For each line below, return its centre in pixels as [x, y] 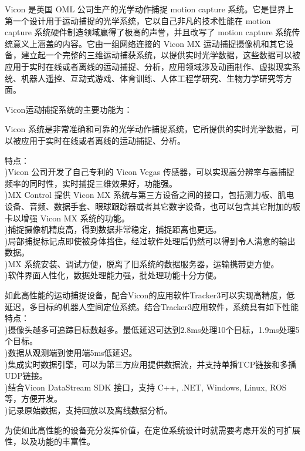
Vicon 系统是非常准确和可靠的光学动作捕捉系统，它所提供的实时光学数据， [148, 129]
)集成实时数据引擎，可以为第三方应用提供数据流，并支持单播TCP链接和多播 [151, 364]
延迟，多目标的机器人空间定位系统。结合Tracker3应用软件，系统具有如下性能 [152, 306]
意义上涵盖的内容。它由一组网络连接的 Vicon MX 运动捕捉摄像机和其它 [149, 43]
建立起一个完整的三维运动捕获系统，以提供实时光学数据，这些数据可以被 [160, 55]
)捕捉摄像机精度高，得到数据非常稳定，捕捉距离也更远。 [113, 229]
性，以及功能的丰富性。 [50, 441]
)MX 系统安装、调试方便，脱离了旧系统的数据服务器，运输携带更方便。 [142, 263]
